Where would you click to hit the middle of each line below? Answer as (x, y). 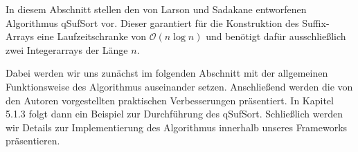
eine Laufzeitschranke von (92, 36)
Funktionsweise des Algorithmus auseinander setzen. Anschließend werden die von (179, 86)
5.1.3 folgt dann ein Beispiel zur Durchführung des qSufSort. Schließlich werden (174, 114)
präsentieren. (33, 141)
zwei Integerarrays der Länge (67, 49)
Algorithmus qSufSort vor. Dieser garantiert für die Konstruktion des (152, 22)
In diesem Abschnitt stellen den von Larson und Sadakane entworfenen (156, 9)
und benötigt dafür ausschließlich (276, 36)
